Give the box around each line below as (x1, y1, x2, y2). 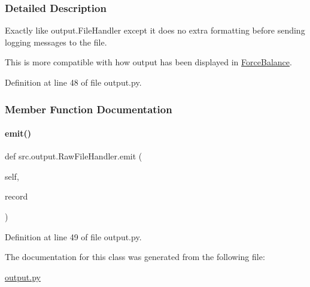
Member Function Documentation (5, 101, 172, 116)
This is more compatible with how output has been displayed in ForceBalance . (5, 56, 292, 68)
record (5, 190, 28, 203)
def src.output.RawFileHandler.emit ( (5, 150, 142, 162)
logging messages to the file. (5, 35, 107, 48)
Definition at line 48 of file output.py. (5, 76, 142, 88)
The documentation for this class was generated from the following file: (5, 250, 265, 263)
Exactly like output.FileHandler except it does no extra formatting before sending (5, 24, 305, 37)
